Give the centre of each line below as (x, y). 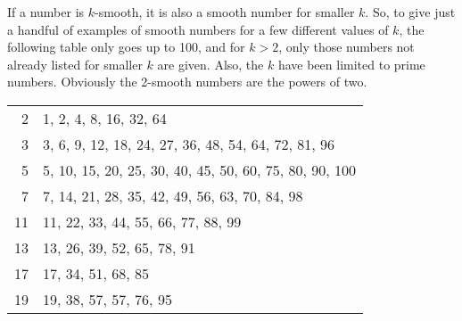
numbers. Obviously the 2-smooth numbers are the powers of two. (187, 82)
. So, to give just (410, 12)
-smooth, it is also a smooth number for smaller (225, 12)
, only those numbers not (346, 47)
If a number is (46, 12)
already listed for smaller (75, 64)
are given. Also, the (210, 64)
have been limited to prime (351, 64)
